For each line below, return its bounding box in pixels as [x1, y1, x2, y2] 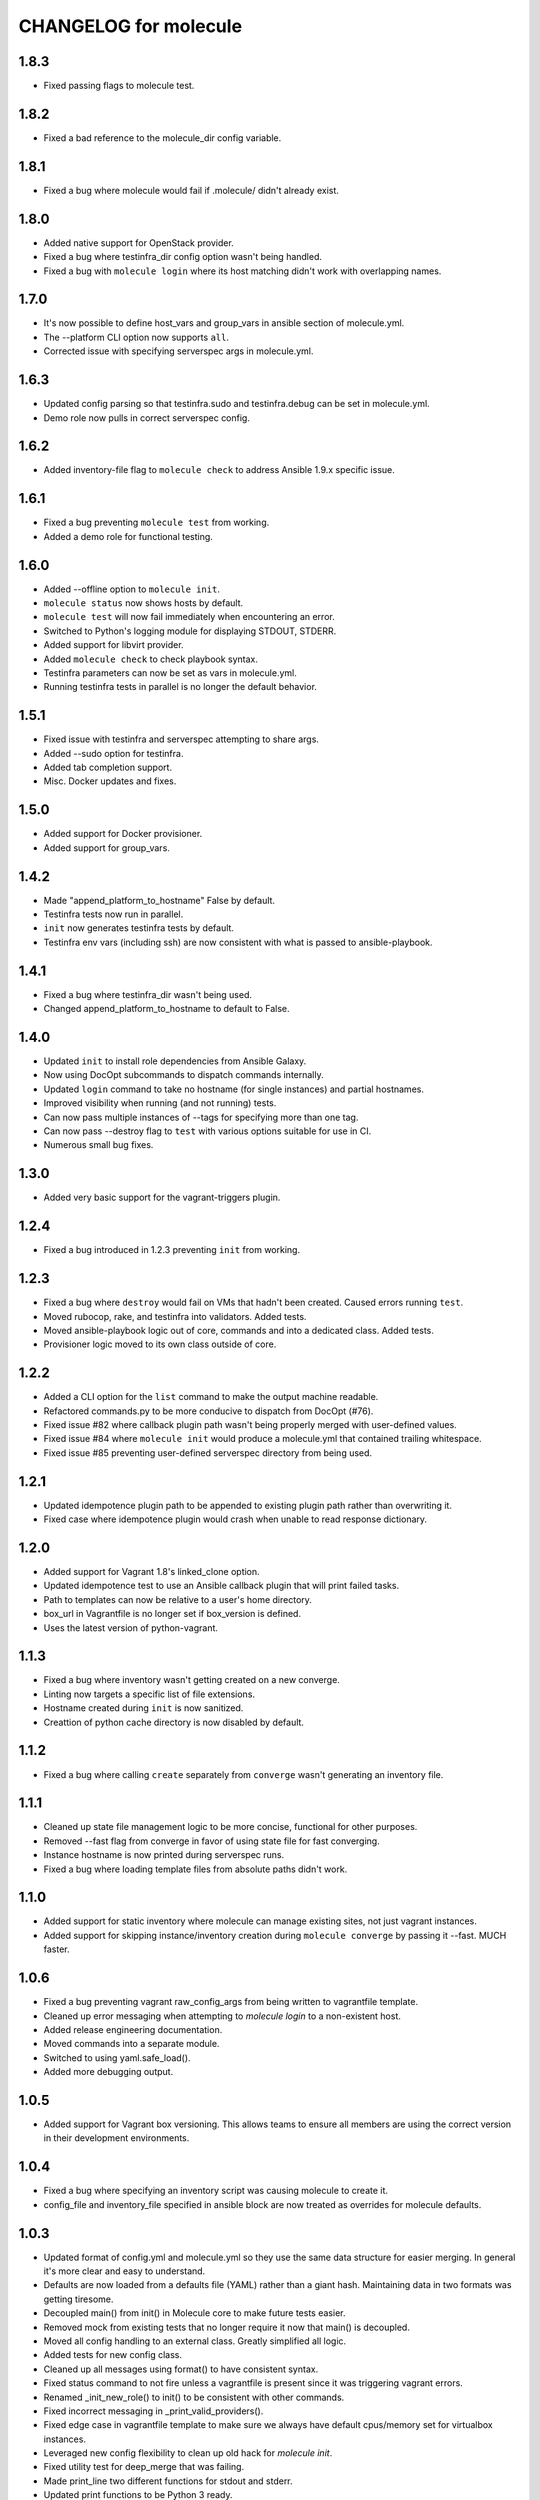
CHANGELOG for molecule [18, 15, 243, 37]
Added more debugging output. [43, 2066, 174, 2078]
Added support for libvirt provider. [43, 639, 184, 651]
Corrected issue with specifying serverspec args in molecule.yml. [43, 345, 314, 357]
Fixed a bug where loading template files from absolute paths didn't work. [43, 1863, 348, 1875]
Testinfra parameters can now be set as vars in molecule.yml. [43, 667, 297, 679]
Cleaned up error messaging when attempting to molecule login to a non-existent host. [43, 2010, 402, 2022]
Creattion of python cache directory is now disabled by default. [43, 1716, 305, 1728]
